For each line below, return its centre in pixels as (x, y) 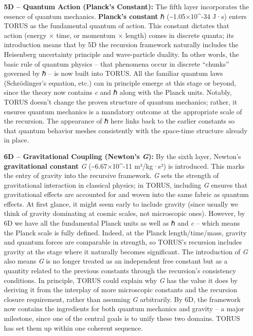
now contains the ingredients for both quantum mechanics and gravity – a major (124, 309)
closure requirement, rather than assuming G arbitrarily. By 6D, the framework (122, 299)
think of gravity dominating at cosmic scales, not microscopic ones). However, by (125, 213)
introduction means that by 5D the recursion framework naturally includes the (121, 44)
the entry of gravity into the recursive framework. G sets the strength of (111, 175)
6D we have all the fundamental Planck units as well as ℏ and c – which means (122, 223)
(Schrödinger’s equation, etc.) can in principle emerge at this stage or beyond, (120, 82)
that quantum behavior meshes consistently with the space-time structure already (126, 130)
